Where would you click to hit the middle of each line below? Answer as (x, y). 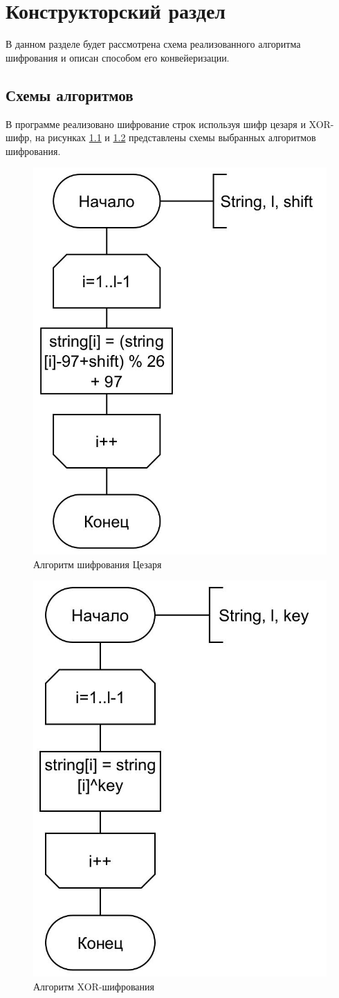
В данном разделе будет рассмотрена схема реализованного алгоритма (153, 44)
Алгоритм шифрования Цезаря (98, 564)
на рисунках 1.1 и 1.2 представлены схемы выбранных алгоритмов (175, 137)
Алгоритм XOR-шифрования (94, 986)
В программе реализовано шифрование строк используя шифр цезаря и (156, 124)
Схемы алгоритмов (70, 94)
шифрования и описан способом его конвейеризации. (118, 57)
